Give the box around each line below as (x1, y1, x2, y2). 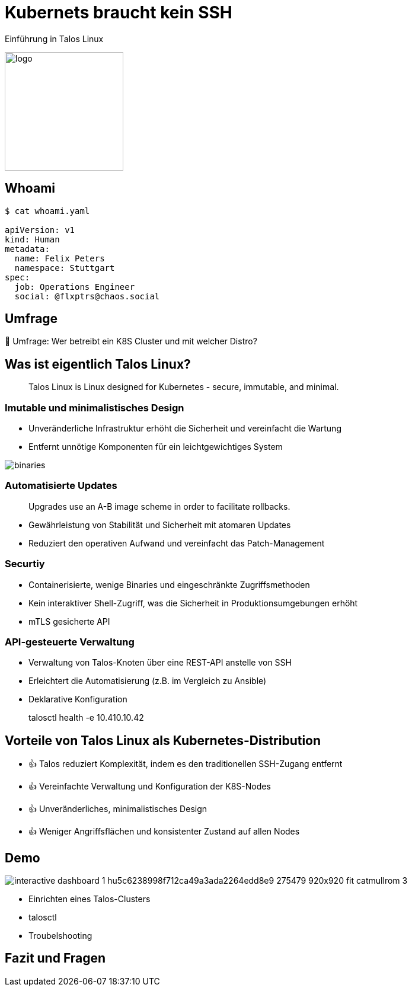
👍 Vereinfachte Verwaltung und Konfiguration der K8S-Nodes (28, 781, 271, 792)
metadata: (5, 244, 50, 254)
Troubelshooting (28, 930, 92, 941)
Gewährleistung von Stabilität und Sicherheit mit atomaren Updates (28, 519, 291, 530)
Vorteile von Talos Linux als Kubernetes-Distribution (5, 733, 321, 748)
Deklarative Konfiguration (28, 694, 127, 705)
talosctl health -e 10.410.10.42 (28, 712, 144, 723)
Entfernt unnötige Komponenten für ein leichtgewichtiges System (28, 442, 283, 452)
